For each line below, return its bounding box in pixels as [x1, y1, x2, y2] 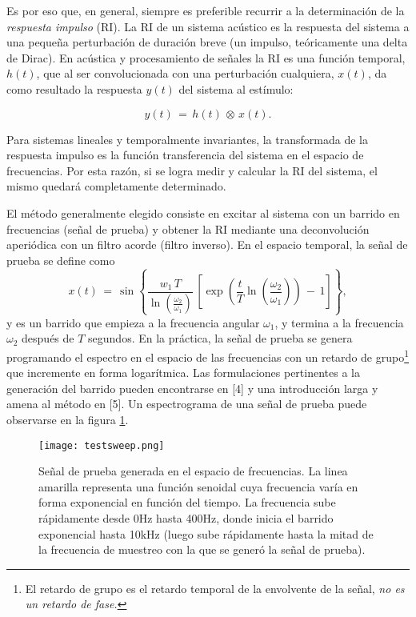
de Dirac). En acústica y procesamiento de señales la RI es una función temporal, [6, 49, 406, 66]
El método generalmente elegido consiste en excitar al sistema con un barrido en [6, 204, 400, 221]
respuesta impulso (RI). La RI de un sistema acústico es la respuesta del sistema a [6, 18, 410, 34]
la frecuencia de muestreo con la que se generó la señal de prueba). [38, 541, 366, 558]
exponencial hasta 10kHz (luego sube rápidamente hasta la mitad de [38, 525, 374, 542]
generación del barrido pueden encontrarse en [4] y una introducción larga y [6, 379, 378, 396]
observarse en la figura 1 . [6, 411, 129, 427]
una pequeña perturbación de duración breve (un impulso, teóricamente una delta [6, 34, 408, 50]
